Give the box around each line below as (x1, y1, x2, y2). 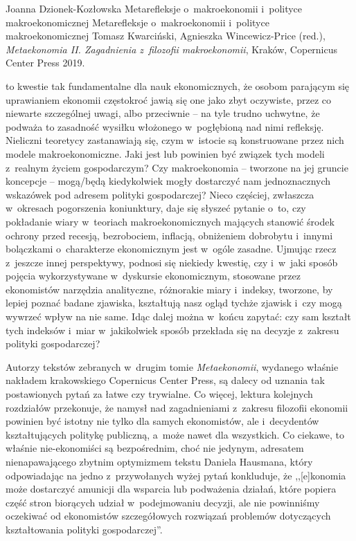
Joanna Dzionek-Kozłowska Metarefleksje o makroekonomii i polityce (6, 1, 303, 15)
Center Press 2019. (6, 55, 85, 70)
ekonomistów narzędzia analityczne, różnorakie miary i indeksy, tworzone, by (6, 282, 333, 296)
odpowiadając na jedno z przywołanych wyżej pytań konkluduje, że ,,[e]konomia (6, 468, 346, 482)
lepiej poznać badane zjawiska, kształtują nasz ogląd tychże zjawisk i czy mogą (6, 295, 342, 310)
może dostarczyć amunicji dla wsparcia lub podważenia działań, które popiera (6, 482, 337, 496)
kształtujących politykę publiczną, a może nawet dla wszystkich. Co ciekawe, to (6, 427, 345, 441)
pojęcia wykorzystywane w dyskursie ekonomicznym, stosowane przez (6, 268, 301, 283)
